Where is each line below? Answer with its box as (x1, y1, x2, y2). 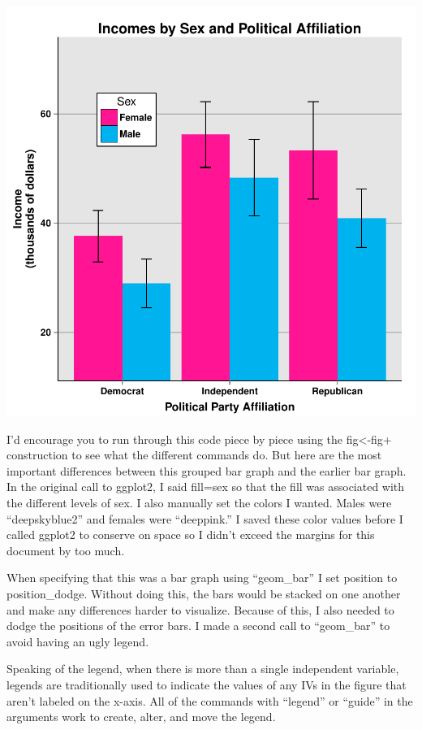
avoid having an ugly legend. (6, 632, 149, 650)
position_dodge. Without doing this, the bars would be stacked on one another (6, 584, 401, 602)
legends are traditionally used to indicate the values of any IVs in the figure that (6, 676, 407, 693)
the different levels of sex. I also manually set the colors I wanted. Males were (6, 493, 392, 511)
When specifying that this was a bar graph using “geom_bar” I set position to (6, 569, 398, 586)
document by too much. (6, 541, 125, 558)
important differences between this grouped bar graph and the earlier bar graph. (6, 462, 407, 479)
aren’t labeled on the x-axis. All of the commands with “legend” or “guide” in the (6, 692, 413, 709)
